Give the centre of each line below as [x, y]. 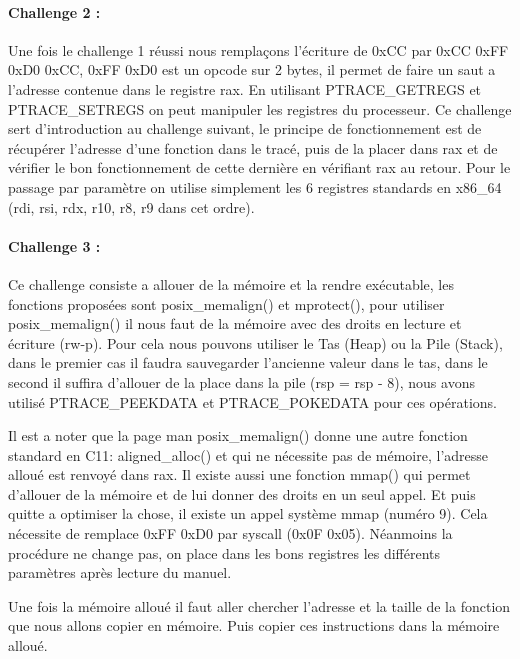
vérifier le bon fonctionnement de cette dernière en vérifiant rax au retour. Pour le [259, 167]
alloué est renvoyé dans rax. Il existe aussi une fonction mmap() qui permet [239, 474]
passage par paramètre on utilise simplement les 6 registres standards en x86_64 [255, 186]
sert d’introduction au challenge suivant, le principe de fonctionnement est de [245, 128]
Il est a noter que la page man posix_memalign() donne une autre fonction [238, 435]
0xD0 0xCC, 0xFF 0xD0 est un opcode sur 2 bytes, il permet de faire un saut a [252, 69]
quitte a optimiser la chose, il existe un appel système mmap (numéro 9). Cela [248, 513]
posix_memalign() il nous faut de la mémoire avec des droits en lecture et [235, 323]
